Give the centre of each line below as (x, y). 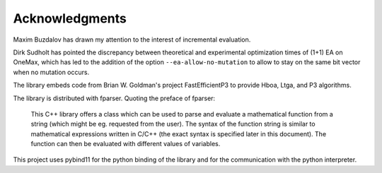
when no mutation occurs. (51, 72)
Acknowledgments (70, 18)
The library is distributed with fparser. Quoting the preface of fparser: (114, 98)
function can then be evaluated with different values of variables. (126, 144)
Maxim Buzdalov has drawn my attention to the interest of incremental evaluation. (132, 40)
